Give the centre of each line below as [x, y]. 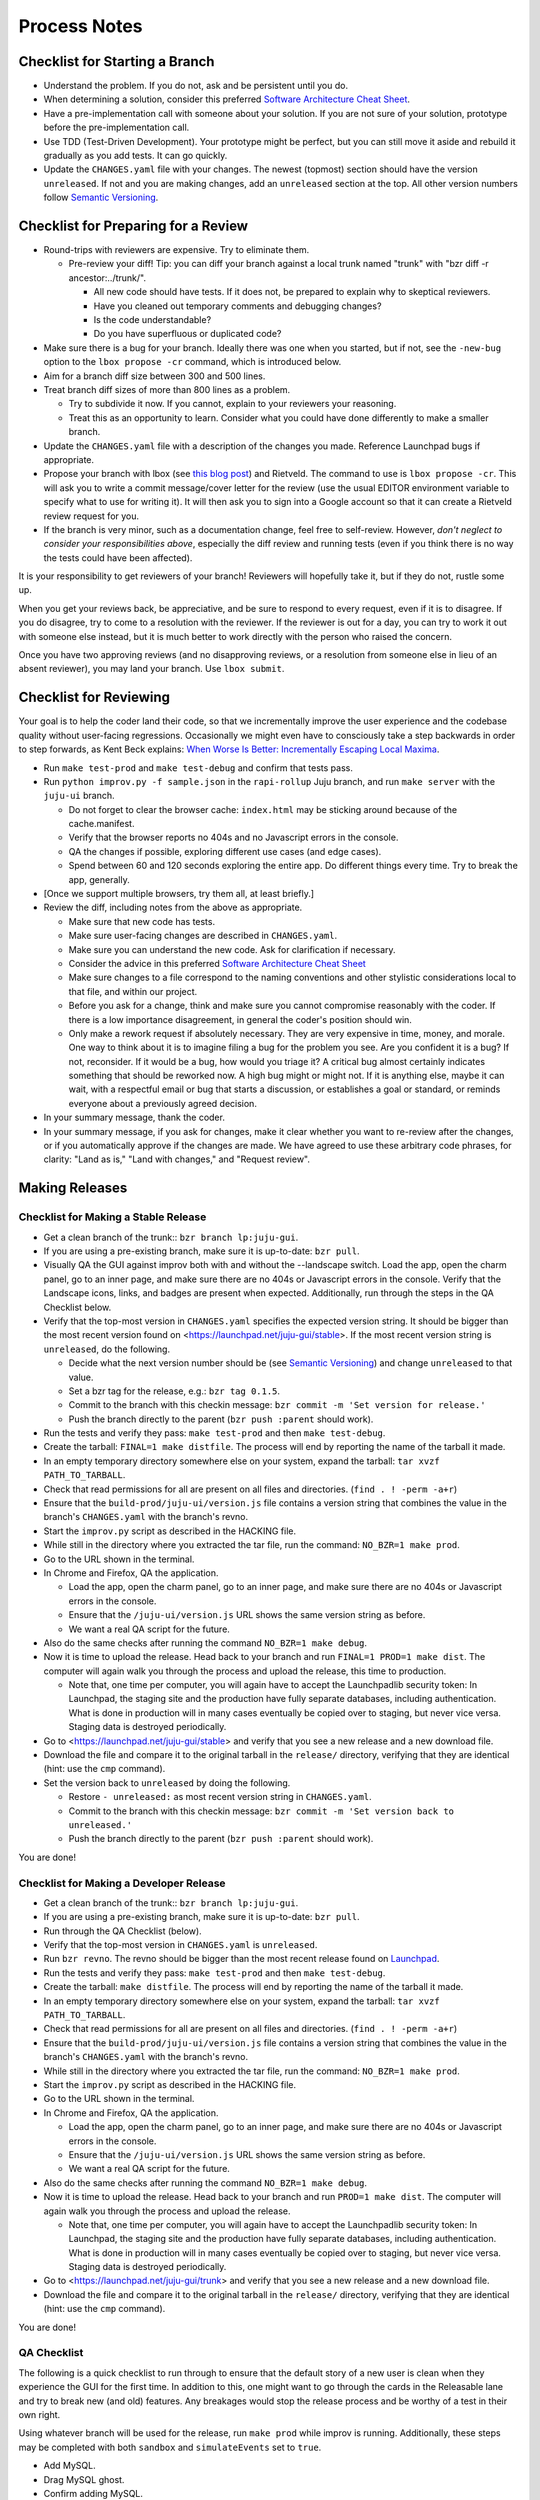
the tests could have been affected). [118, 557]
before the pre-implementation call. [116, 127]
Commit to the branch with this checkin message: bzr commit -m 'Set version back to [261, 1811]
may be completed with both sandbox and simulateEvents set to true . [170, 2447]
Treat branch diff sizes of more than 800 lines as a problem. [167, 389]
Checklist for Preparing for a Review [133, 226]
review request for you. [91, 516]
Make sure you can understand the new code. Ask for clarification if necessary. [232, 949]
